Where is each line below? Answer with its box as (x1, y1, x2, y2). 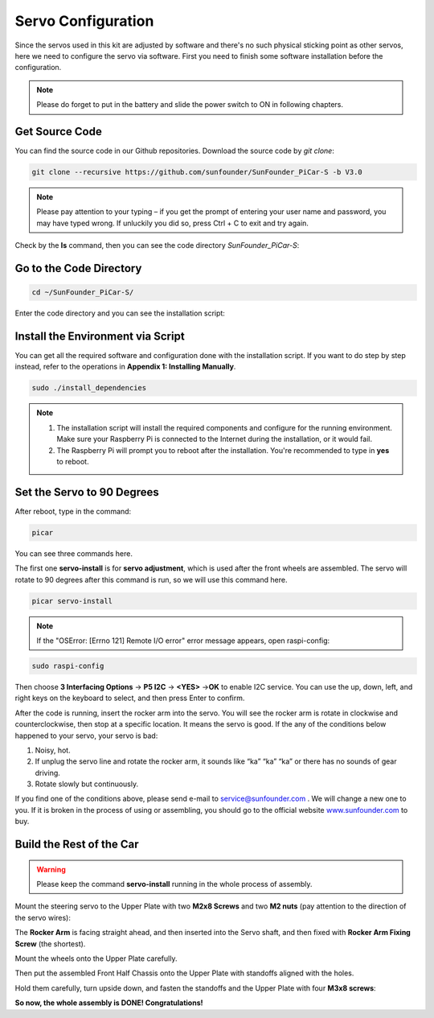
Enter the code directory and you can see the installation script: (14, 308, 225, 318)
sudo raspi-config (31, 661, 104, 670)
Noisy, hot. (35, 745, 72, 755)
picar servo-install (31, 596, 113, 605)
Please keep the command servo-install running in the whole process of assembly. (36, 880, 313, 889)
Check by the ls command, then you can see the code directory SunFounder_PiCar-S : (14, 241, 300, 250)
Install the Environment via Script (14, 329, 185, 343)
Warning (36, 864, 66, 874)
